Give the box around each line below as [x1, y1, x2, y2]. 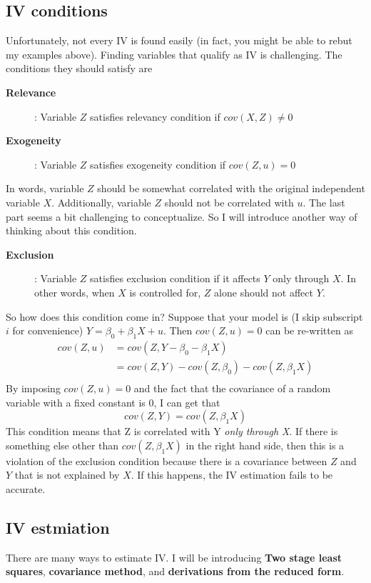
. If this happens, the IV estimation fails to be [131, 467, 333, 482]
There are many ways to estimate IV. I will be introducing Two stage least [6, 549, 342, 564]
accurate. [6, 481, 46, 496]
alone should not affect [214, 284, 313, 299]
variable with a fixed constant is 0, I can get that [6, 394, 220, 409]
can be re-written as [265, 323, 353, 338]
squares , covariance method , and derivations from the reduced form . [6, 564, 345, 579]
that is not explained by [14, 467, 120, 482]
